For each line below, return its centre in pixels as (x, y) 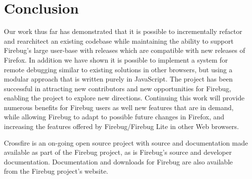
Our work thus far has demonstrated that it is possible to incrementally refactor (123, 31)
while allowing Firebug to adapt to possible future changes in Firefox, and (114, 117)
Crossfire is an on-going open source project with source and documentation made (126, 142)
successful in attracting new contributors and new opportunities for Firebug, (118, 88)
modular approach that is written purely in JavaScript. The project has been (118, 79)
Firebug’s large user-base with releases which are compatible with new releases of (125, 50)
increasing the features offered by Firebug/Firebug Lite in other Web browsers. (121, 126)
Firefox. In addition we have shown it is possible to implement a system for (116, 59)
